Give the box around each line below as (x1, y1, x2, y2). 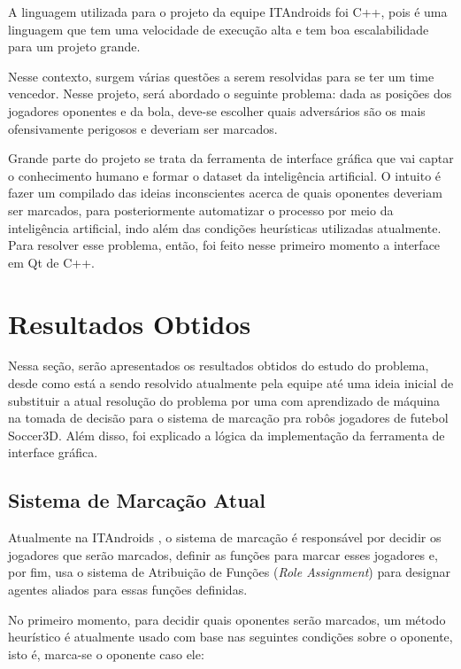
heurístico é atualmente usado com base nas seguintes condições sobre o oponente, (8, 627, 453, 646)
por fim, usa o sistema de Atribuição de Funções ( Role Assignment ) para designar (8, 563, 451, 581)
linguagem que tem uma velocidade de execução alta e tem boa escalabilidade (8, 19, 429, 38)
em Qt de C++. (8, 253, 95, 271)
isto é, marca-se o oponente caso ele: (8, 644, 204, 663)
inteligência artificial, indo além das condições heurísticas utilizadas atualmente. (8, 218, 442, 237)
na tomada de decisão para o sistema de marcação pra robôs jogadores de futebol (8, 408, 449, 427)
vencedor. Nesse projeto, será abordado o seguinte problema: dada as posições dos (8, 84, 452, 103)
